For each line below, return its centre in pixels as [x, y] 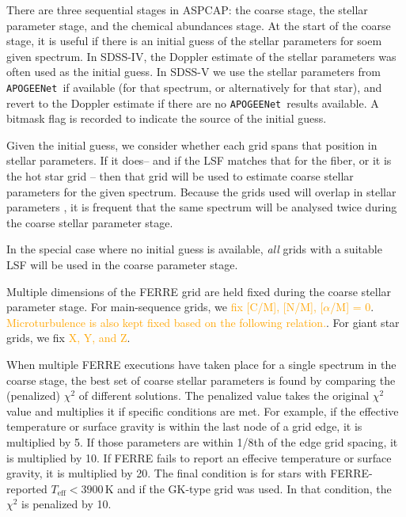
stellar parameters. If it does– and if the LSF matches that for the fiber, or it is [199, 160]
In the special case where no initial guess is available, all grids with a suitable [194, 249]
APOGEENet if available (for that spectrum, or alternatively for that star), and [194, 87]
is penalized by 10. [66, 504]
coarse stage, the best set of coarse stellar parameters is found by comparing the [201, 380]
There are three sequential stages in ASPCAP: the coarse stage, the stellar [187, 10]
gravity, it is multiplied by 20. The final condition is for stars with [167, 473]
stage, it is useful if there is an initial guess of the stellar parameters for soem [194, 41]
